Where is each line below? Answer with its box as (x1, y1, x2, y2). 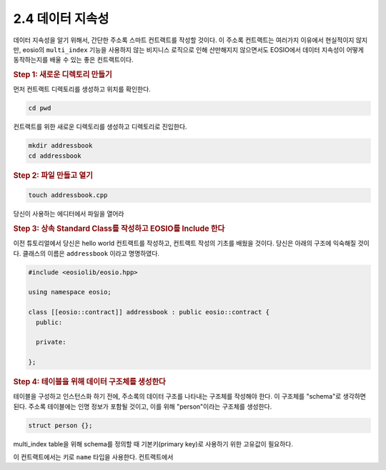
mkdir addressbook (28, 141, 93, 150)
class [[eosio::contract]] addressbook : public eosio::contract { (28, 308, 270, 316)
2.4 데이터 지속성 (13, 11, 109, 26)
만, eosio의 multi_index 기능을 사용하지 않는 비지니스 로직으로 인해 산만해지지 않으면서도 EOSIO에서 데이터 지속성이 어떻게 (13, 45, 365, 54)
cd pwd (28, 104, 51, 112)
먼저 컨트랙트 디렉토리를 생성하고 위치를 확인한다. (13, 85, 152, 94)
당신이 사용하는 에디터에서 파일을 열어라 (13, 209, 124, 218)
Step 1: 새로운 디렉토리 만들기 (13, 70, 112, 80)
